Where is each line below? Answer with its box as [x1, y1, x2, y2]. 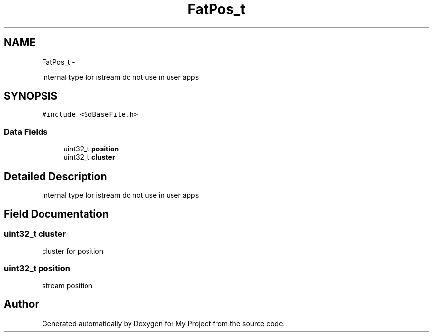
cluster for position [42, 247, 104, 256]
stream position [42, 281, 93, 290]
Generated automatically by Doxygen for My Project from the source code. [42, 319, 285, 328]
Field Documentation [4, 208, 109, 221]
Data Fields [4, 126, 48, 137]
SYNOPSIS [4, 90, 58, 103]
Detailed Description [4, 170, 107, 183]
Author [4, 298, 39, 311]
